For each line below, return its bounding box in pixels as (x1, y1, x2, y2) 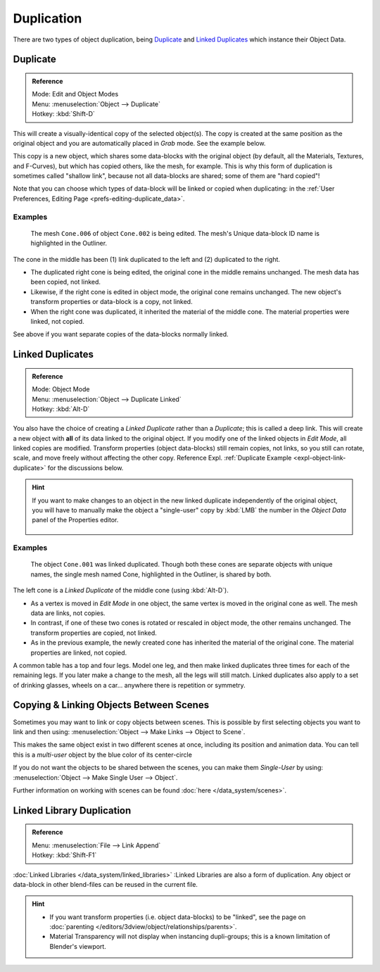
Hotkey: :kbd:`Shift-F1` (32, 851, 97, 859)
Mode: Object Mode (32, 385, 90, 393)
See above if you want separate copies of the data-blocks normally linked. (13, 330, 229, 339)
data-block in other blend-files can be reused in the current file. (13, 880, 198, 888)
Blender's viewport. (49, 942, 107, 950)
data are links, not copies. (30, 609, 106, 617)
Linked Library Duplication (13, 804, 132, 816)
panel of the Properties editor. (32, 516, 119, 524)
